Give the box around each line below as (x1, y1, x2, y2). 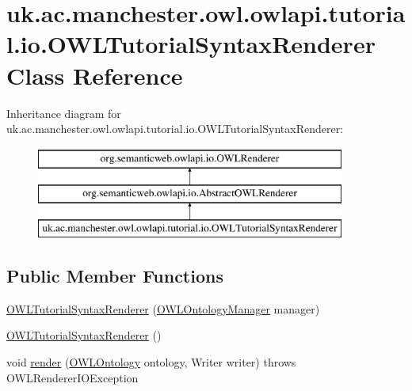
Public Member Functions (6, 264, 223, 288)
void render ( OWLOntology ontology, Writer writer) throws (6, 354, 296, 370)
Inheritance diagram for (6, 104, 121, 121)
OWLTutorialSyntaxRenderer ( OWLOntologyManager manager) (6, 300, 320, 317)
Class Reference (6, 59, 183, 91)
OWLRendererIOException (6, 369, 139, 385)
